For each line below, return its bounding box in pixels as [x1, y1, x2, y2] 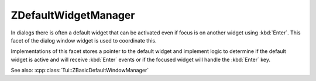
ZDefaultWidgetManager [11, 9, 135, 22]
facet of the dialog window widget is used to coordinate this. [11, 37, 157, 44]
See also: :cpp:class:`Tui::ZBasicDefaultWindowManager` [11, 67, 149, 74]
